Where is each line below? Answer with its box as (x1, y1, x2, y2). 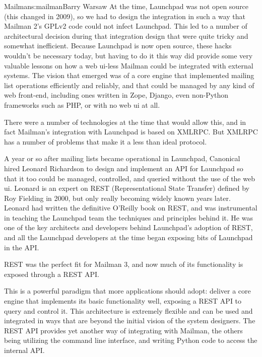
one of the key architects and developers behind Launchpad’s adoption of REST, (4, 222, 253, 233)
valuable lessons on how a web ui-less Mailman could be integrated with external (4, 60, 253, 70)
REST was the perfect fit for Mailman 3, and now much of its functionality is (4, 259, 243, 269)
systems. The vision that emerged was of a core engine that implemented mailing (4, 70, 254, 81)
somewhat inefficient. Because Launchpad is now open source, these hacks (4, 40, 232, 51)
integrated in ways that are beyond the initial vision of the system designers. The (4, 315, 255, 326)
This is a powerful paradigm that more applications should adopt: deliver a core (4, 285, 251, 296)
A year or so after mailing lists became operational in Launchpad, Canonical (4, 153, 240, 164)
